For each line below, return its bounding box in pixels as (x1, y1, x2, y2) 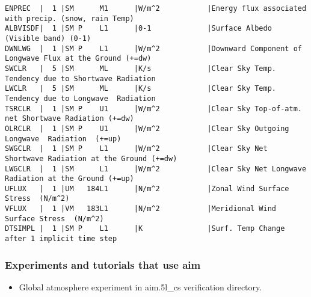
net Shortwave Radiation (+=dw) (5, 114, 134, 123)
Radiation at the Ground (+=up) (5, 174, 134, 183)
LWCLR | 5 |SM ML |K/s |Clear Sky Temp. (5, 84, 277, 93)
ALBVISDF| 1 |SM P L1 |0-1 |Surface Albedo (5, 24, 272, 33)
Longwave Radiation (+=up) (5, 134, 122, 143)
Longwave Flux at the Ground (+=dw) (5, 54, 152, 63)
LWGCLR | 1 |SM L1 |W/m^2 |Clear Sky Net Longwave (5, 164, 307, 173)
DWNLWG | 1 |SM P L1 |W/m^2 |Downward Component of (5, 44, 302, 53)
